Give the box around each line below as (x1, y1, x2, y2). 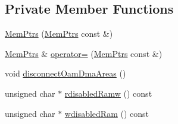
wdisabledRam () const (64, 107, 149, 119)
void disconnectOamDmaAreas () (5, 67, 126, 80)
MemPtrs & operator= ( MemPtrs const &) (5, 47, 163, 59)
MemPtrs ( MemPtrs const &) (5, 27, 113, 40)
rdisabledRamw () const (64, 87, 152, 99)
